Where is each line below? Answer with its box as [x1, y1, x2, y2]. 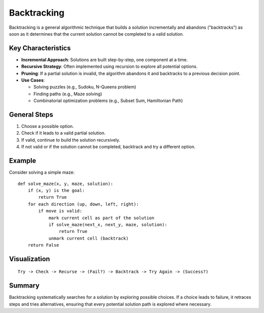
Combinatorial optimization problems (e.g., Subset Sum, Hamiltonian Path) [33, 98, 183, 104]
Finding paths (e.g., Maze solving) [33, 91, 102, 97]
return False [27, 242, 59, 248]
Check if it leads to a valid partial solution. [21, 130, 106, 136]
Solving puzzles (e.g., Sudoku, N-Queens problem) [33, 84, 136, 90]
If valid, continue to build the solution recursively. [21, 137, 121, 143]
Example [9, 157, 36, 165]
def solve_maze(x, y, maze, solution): [18, 181, 113, 187]
